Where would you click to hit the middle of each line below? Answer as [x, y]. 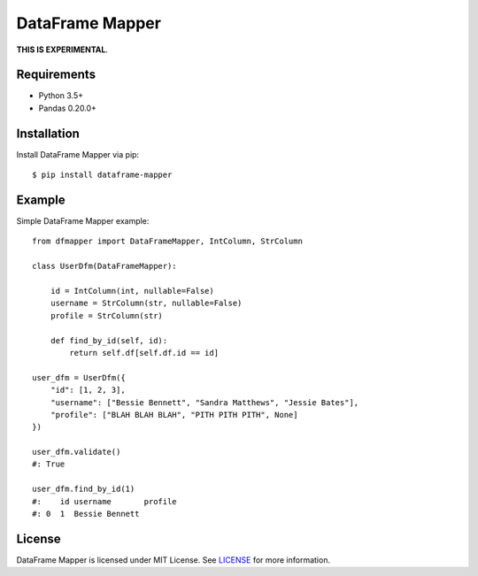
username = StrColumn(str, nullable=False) [146, 303]
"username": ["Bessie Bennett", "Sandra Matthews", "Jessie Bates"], [204, 402]
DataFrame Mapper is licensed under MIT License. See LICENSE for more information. [173, 560]
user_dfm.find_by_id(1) [84, 489]
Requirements [56, 75]
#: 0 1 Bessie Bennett [86, 514]
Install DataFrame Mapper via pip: [78, 154]
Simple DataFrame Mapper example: [83, 221]
